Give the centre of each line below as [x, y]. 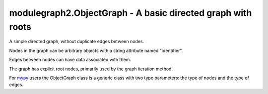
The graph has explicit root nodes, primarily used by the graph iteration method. [91, 69]
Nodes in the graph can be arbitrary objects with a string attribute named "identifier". [96, 50]
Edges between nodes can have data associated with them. [70, 60]
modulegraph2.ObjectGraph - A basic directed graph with [131, 13]
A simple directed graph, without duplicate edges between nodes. [77, 42]
